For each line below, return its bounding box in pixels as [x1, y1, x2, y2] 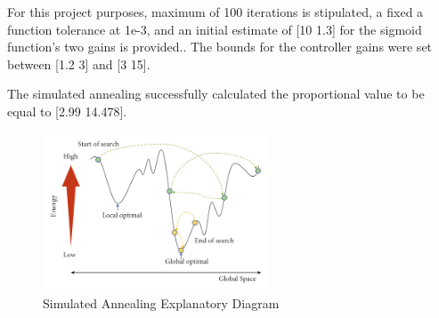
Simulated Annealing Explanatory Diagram [43, 293, 280, 312]
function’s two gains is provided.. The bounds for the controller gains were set [7, 37, 433, 56]
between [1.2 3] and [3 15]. [7, 54, 150, 73]
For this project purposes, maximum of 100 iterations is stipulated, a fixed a [7, 3, 424, 20]
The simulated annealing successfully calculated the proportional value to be [7, 84, 425, 103]
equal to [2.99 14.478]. [7, 101, 127, 120]
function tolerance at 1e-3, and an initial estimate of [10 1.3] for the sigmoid [7, 20, 422, 38]
